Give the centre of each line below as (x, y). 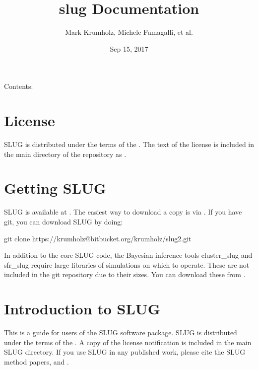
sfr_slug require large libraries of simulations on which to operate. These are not (127, 264)
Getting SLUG (55, 188)
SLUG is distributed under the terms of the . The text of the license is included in (129, 144)
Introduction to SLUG (82, 309)
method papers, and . (36, 361)
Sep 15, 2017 (129, 48)
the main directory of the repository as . (65, 154)
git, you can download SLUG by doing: (64, 221)
